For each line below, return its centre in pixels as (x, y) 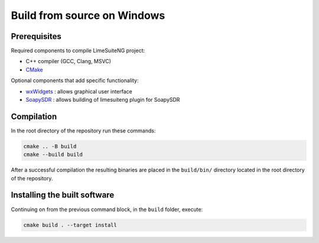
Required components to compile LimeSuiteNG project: (78, 51)
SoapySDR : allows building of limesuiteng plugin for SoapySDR (103, 100)
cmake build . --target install (70, 225)
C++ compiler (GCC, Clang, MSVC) (69, 61)
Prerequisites (36, 36)
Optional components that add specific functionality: (75, 80)
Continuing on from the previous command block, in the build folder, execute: (107, 209)
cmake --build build (53, 155)
